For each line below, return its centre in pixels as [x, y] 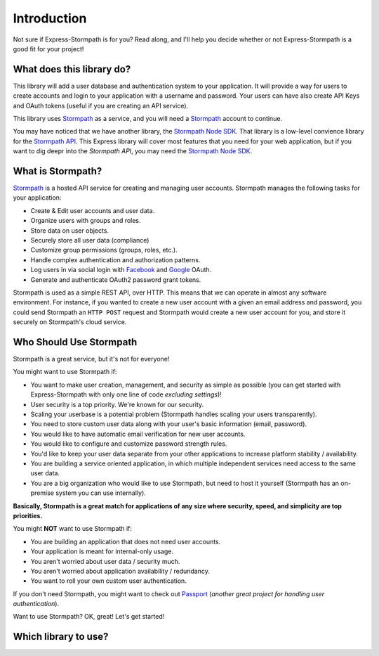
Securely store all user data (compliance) [90, 240]
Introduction [50, 18]
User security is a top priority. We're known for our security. [117, 404]
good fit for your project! [48, 49]
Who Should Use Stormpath [75, 342]
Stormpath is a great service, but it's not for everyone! [91, 359]
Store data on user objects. [69, 230]
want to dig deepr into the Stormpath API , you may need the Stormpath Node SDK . [133, 151]
